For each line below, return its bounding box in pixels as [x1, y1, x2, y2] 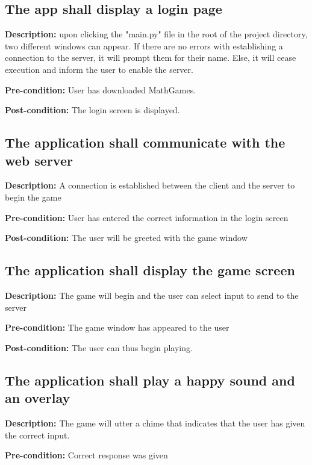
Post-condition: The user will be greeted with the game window [5, 231, 248, 244]
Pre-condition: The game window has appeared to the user [5, 321, 229, 334]
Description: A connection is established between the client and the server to [5, 179, 295, 192]
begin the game [5, 190, 61, 203]
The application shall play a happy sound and [5, 370, 295, 389]
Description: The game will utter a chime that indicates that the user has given [5, 416, 305, 429]
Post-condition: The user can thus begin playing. [5, 341, 193, 354]
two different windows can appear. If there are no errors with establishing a [5, 39, 283, 52]
